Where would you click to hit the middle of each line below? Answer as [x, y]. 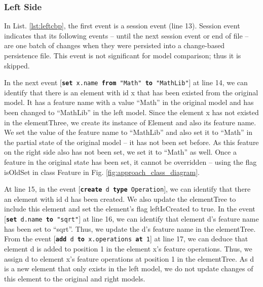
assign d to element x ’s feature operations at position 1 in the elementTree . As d [129, 258]
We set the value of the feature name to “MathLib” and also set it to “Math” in [128, 132]
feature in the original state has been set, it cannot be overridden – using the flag [130, 162]
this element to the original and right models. [75, 278]
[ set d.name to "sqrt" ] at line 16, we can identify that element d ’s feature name [131, 219]
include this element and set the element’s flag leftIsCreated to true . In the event [130, 209]
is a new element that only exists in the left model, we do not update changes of [129, 268]
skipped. [17, 65]
